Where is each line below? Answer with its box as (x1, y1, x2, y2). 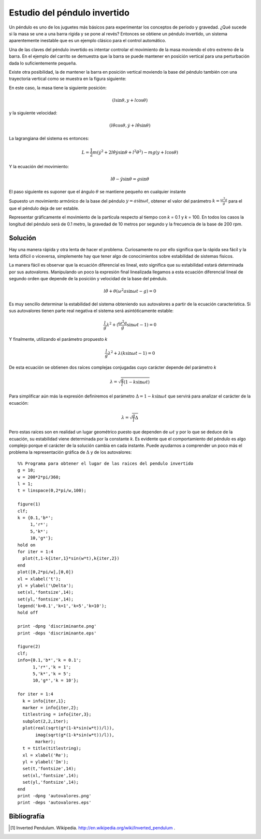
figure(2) (17, 644, 41, 649)
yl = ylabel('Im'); (22, 759, 69, 765)
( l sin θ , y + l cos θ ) (112, 97, 148, 103)
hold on (17, 542, 36, 548)
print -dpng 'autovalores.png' (17, 793, 92, 799)
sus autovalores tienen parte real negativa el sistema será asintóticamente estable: (9, 308, 174, 314)
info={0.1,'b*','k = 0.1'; (17, 657, 82, 663)
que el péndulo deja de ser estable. (9, 205, 79, 211)
